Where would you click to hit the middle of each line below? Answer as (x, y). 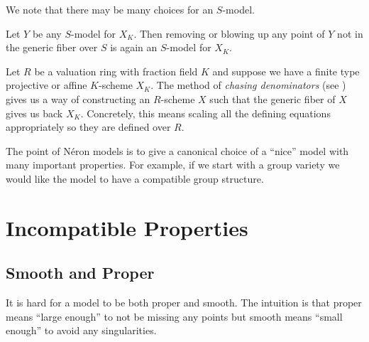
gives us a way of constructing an (78, 98)
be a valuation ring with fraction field (116, 71)
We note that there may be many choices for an (110, 9)
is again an (134, 47)
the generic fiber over (52, 47)
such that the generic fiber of (272, 98)
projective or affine (46, 85)
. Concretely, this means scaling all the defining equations (205, 113)
